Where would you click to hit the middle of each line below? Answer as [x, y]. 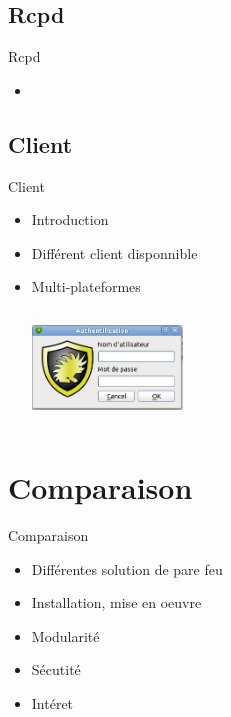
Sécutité [56, 669]
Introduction [70, 219]
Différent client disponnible [114, 252]
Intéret [52, 703]
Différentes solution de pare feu [127, 568]
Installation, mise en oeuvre [116, 602]
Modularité [65, 635]
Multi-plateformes [86, 286]
